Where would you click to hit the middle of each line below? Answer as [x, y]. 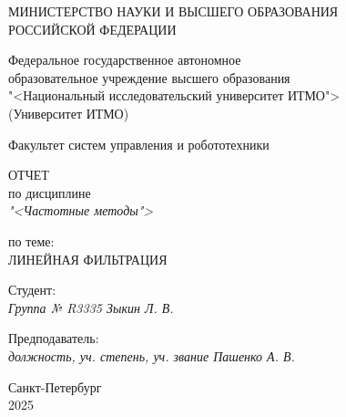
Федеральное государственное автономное [125, 60]
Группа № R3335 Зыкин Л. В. [91, 307]
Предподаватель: [54, 338]
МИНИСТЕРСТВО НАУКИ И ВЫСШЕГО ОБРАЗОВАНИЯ [173, 11]
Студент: [32, 290]
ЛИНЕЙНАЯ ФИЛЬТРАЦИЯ [88, 259]
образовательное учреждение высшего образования [149, 77]
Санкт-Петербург [55, 386]
